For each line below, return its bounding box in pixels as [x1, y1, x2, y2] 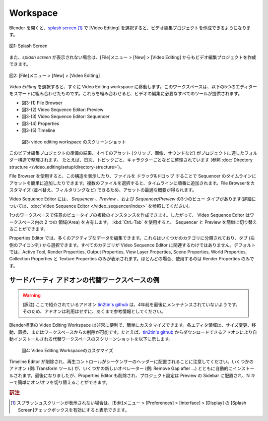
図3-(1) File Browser [21, 100, 63, 106]
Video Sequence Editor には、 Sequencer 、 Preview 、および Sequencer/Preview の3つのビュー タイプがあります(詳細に [9, 196, 256, 202]
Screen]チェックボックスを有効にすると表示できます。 [18, 407, 130, 413]
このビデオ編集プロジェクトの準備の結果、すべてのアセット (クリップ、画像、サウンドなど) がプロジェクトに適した [9, 150, 245, 156]
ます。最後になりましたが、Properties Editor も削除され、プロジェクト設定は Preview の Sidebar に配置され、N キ [22, 372, 256, 378]
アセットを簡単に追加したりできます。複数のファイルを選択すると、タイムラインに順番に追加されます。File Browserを [9, 180, 251, 186]
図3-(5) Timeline [21, 127, 56, 133]
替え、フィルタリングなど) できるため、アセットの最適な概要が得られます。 [42, 186, 197, 193]
